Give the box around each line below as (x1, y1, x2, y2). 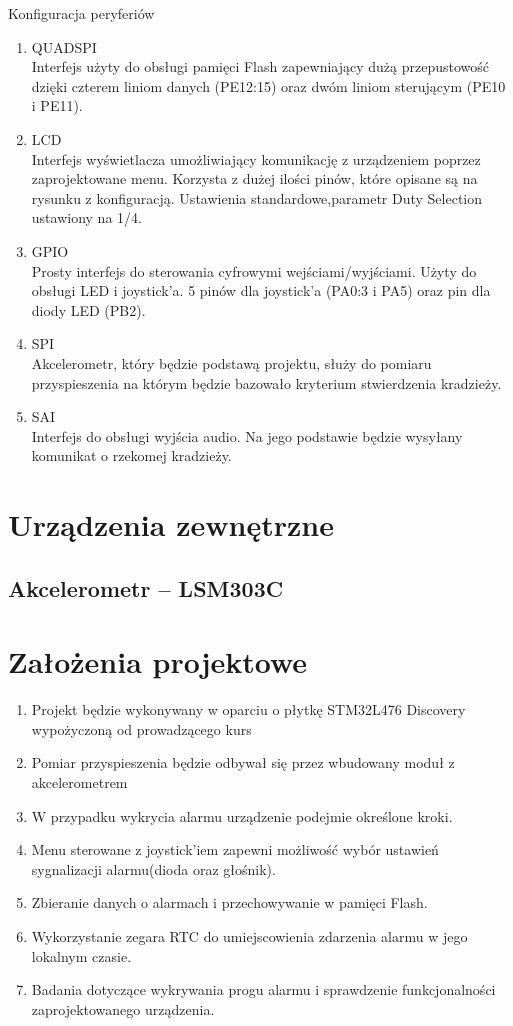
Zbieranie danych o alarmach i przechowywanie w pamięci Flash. (31, 892, 428, 913)
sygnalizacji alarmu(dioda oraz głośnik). (31, 858, 276, 879)
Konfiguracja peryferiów (8, 3, 155, 23)
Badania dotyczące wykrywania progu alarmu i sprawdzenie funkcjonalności (31, 979, 496, 1000)
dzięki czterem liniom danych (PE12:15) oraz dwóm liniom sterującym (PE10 (31, 75, 506, 96)
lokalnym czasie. (31, 945, 132, 966)
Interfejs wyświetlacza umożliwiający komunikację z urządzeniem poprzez (31, 148, 481, 169)
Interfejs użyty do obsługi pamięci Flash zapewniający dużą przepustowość (31, 56, 490, 77)
